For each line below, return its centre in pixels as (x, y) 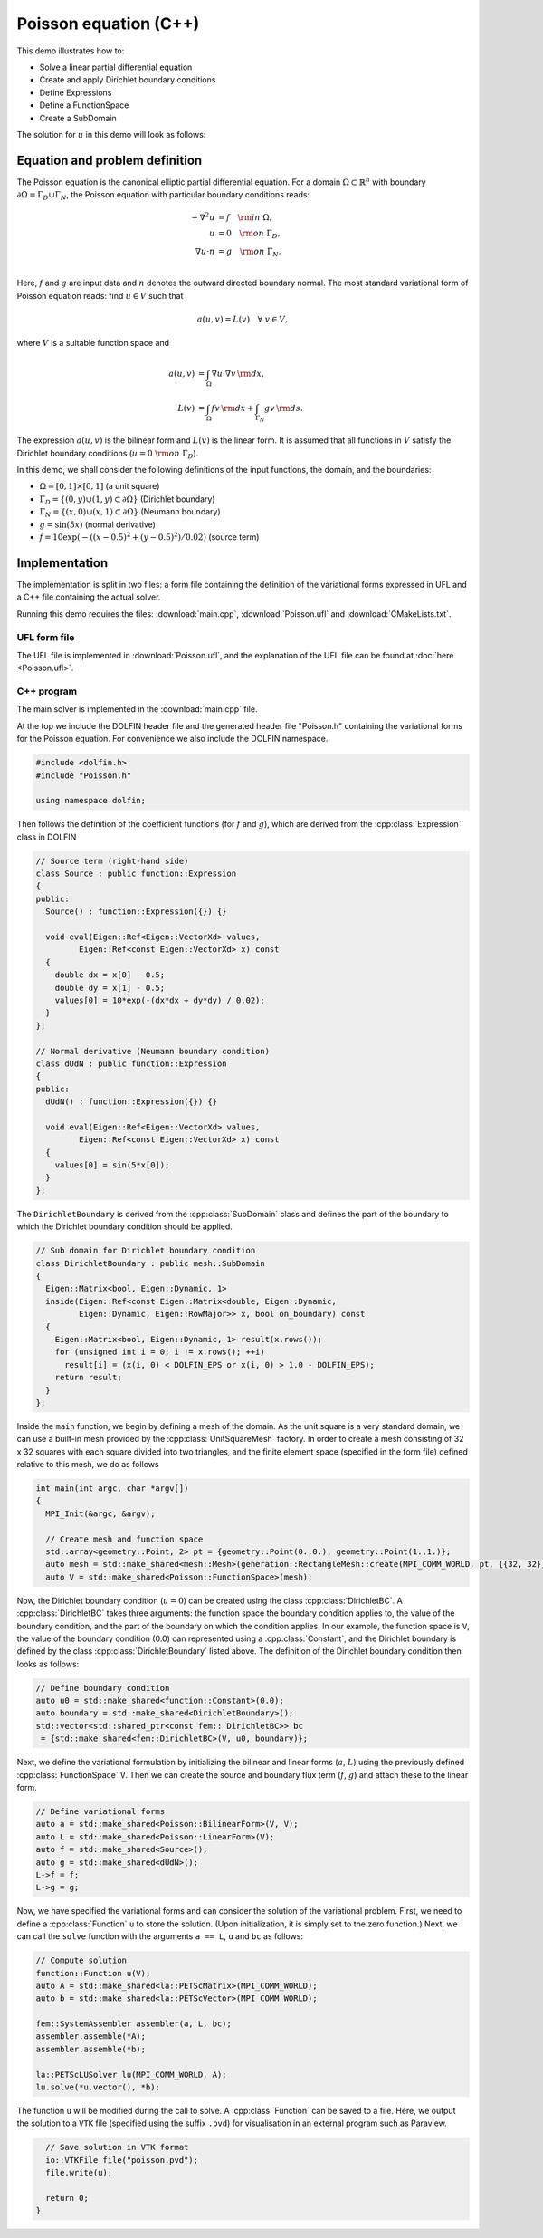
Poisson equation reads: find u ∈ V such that (100, 295)
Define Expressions (76, 92)
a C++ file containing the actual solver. (89, 597)
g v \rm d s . (283, 408)
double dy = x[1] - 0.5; (110, 988)
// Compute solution (81, 1960)
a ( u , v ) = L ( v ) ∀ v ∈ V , (243, 319)
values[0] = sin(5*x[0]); (112, 1165)
